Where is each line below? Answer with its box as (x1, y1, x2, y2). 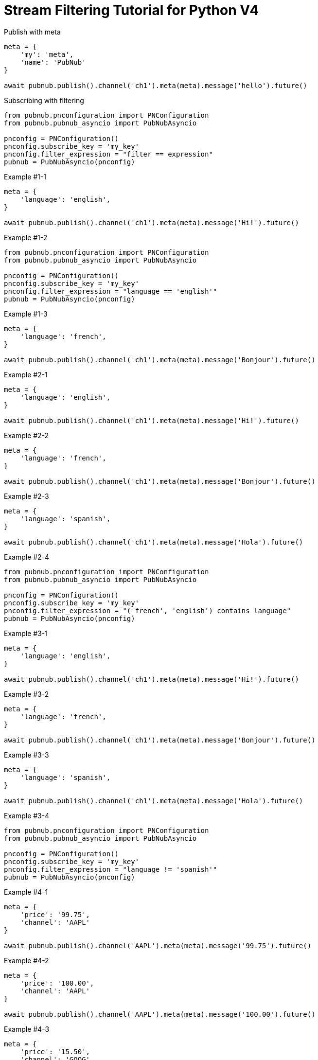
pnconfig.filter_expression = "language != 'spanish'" (4, 865, 217, 873)
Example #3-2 (4, 689, 49, 698)
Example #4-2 (4, 956, 49, 965)
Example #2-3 (4, 492, 49, 500)
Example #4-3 (4, 1025, 50, 1033)
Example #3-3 (4, 750, 49, 759)
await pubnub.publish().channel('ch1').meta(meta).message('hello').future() (4, 81, 307, 89)
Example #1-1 (4, 172, 46, 181)
